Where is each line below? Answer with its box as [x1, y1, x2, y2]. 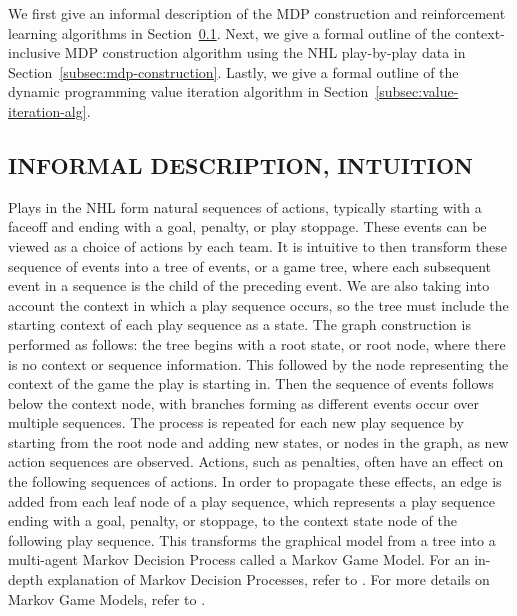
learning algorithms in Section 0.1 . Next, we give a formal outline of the [8, 22, 451, 43]
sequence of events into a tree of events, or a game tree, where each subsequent [8, 255, 492, 276]
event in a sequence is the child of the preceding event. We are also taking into [8, 275, 490, 296]
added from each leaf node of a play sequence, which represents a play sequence [8, 490, 495, 511]
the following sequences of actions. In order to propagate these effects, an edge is [8, 471, 502, 492]
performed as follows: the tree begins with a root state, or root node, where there [8, 333, 506, 354]
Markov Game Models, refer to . [8, 588, 206, 609]
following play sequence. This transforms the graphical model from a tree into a [8, 529, 496, 550]
